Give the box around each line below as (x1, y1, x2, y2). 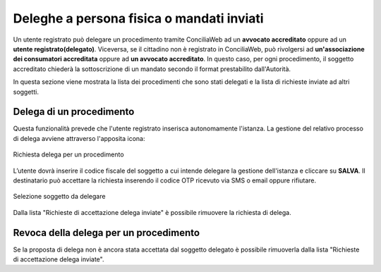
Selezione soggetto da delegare (13, 192, 106, 201)
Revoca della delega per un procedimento (13, 226, 200, 239)
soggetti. (13, 87, 39, 96)
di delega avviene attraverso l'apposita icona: (13, 134, 145, 142)
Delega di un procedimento (13, 106, 135, 118)
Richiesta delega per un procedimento (13, 150, 124, 159)
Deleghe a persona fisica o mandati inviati (13, 11, 264, 26)
